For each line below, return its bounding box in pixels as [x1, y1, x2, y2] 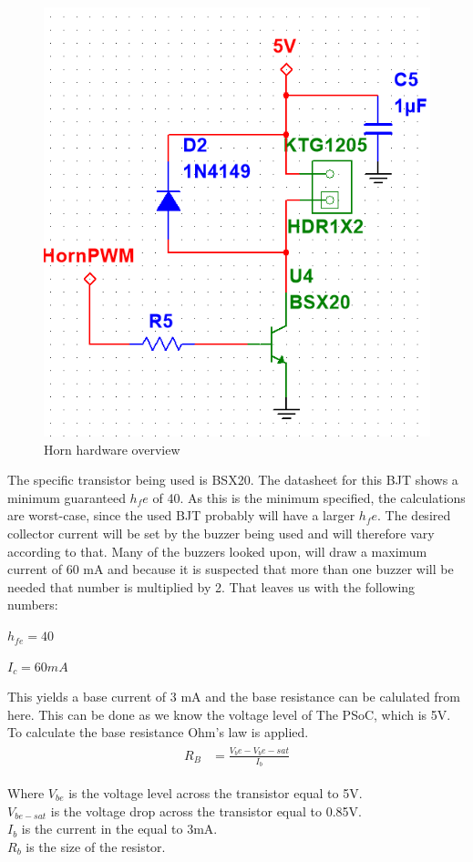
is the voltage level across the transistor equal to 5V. [68, 784, 363, 803]
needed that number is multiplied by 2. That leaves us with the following [7, 577, 416, 596]
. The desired [377, 506, 451, 525]
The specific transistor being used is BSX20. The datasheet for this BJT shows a [7, 470, 458, 489]
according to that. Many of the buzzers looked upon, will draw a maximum [7, 541, 427, 560]
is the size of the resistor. [26, 836, 166, 856]
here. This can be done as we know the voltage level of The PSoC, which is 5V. [7, 704, 451, 723]
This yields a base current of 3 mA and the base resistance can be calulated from [7, 687, 460, 706]
